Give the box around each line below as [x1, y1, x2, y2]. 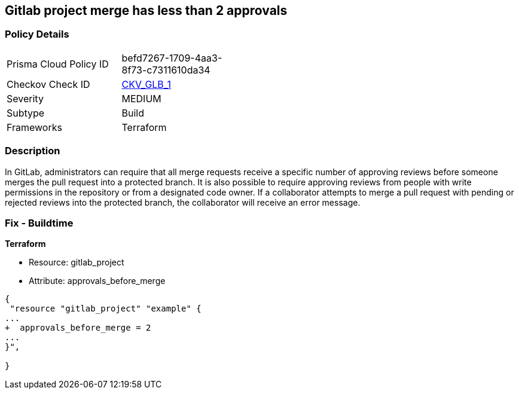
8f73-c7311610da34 [121, 63, 210, 76]
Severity [7, 92, 44, 105]
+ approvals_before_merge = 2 [5, 323, 151, 333]
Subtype [7, 106, 45, 119]
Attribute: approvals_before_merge [29, 276, 166, 286]
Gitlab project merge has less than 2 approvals [5, 3, 288, 18]
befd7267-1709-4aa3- [121, 51, 222, 64]
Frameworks [7, 121, 62, 133]
